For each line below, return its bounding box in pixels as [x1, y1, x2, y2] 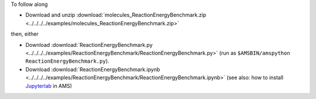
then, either [11, 30, 39, 37]
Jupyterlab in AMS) [25, 82, 73, 89]
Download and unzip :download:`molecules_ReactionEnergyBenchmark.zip [25, 12, 207, 19]
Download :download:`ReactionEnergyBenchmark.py [25, 41, 153, 48]
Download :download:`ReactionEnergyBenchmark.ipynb [25, 66, 160, 73]
